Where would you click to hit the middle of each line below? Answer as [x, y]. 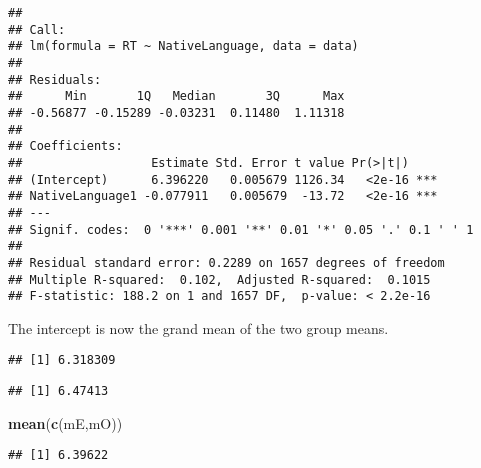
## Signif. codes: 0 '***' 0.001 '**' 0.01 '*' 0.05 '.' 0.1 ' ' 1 [241, 229]
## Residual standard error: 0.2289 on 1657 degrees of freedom [226, 262]
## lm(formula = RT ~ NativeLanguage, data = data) [183, 46]
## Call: [37, 29]
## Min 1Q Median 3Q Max [176, 96]
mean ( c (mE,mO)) [65, 422]
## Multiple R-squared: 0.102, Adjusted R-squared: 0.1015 [219, 279]
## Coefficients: [65, 146]
